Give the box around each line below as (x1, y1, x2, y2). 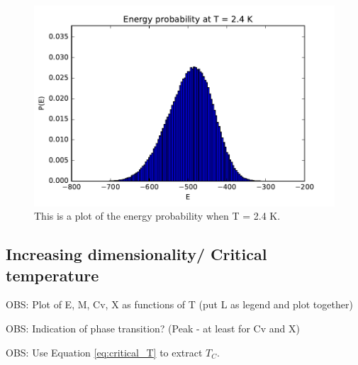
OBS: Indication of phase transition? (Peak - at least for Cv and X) (6, 321, 300, 336)
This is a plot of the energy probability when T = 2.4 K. (34, 208, 281, 223)
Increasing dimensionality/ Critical (6, 243, 267, 265)
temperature (6, 264, 99, 286)
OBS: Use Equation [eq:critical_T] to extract (6, 344, 203, 359)
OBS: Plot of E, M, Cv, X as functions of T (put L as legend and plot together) (6, 297, 353, 312)
